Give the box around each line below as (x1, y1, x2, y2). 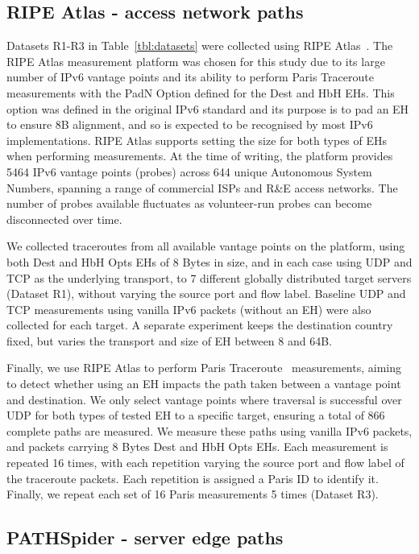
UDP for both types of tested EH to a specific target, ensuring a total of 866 (6, 407, 385, 424)
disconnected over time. (6, 210, 122, 227)
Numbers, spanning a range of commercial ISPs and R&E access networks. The (6, 179, 398, 196)
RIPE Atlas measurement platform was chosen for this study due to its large (6, 52, 385, 69)
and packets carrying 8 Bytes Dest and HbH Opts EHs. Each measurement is (6, 438, 388, 455)
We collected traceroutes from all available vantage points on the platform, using (6, 238, 405, 254)
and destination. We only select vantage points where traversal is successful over (6, 391, 402, 407)
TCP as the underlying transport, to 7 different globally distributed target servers (6, 269, 412, 286)
